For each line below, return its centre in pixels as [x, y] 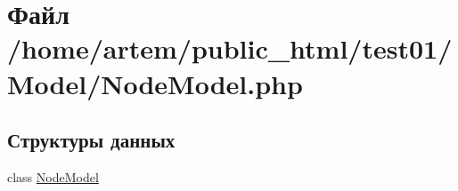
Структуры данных [91, 140]
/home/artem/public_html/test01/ [230, 48]
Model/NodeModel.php [155, 83]
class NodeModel [53, 176]
